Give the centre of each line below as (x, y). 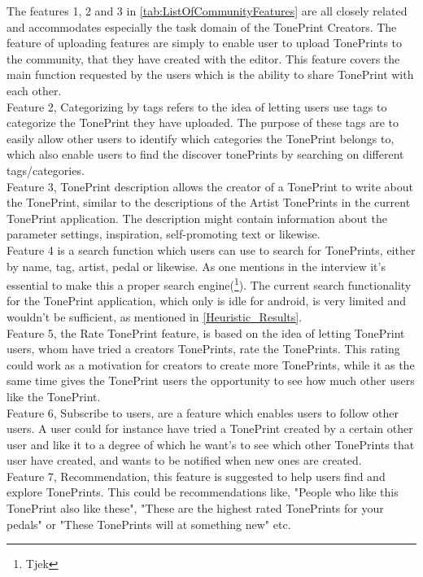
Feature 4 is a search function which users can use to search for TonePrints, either (211, 249)
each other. (34, 90)
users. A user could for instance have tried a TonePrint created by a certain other (210, 428)
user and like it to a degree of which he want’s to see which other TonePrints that (211, 444)
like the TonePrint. (54, 396)
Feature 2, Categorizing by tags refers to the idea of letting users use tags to (197, 106)
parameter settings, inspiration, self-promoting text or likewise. (164, 234)
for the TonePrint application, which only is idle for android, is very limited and (207, 301)
